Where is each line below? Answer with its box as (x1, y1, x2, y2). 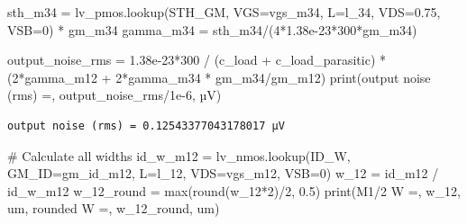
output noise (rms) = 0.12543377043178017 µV (7, 119, 285, 132)
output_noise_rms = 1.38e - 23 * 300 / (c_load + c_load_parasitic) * (7, 50, 386, 69)
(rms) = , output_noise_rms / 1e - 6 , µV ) (7, 85, 222, 104)
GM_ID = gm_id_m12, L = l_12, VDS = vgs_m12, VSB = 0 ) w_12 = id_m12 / (7, 164, 439, 183)
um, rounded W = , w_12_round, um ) (7, 199, 220, 218)
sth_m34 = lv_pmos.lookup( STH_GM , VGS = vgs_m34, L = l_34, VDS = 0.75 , (7, 3, 441, 21)
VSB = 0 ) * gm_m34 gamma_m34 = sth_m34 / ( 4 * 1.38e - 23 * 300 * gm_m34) (7, 20, 417, 39)
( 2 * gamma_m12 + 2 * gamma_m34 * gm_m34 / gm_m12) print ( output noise (7, 67, 431, 86)
